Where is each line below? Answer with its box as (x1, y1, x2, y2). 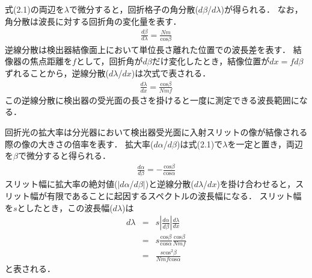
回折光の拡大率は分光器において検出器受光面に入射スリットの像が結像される (5, 125, 308, 138)
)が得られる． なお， (221, 3, 303, 15)
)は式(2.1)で (177, 137, 223, 150)
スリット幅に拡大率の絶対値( (5, 178, 118, 190)
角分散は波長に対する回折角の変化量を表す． (5, 14, 182, 27)
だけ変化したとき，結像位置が (151, 55, 270, 67)
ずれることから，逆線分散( (5, 67, 109, 79)
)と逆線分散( (145, 178, 194, 190)
